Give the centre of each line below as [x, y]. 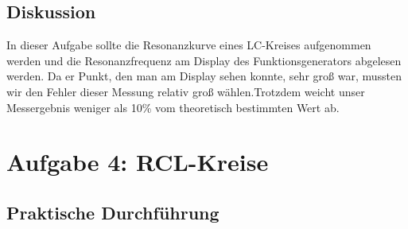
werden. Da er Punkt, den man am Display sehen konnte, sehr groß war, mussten [204, 76]
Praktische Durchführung [113, 212]
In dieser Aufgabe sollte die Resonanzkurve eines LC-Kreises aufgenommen [189, 45]
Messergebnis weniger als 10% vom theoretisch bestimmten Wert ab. [173, 107]
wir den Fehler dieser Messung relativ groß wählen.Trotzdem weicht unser [186, 91]
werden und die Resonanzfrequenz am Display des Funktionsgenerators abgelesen [204, 60]
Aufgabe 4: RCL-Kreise [138, 162]
